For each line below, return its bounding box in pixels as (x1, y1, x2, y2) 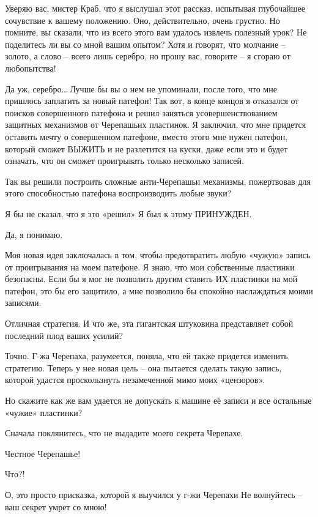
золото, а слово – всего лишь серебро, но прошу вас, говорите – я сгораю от (5, 50, 290, 62)
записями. (5, 296, 42, 309)
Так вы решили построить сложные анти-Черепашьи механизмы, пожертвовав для (5, 174, 311, 187)
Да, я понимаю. (5, 228, 63, 240)
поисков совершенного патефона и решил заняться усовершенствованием (5, 106, 278, 119)
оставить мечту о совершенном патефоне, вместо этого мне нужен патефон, (5, 130, 288, 143)
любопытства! (5, 61, 56, 74)
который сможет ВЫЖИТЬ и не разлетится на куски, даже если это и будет (5, 142, 288, 155)
